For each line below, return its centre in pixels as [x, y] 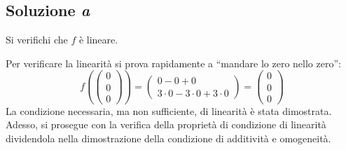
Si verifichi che [37, 40]
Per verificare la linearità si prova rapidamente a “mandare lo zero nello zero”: [173, 63]
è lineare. [98, 40]
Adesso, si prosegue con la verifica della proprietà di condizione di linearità [166, 124]
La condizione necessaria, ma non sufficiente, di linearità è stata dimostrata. [169, 110]
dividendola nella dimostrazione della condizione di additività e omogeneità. [168, 138]
